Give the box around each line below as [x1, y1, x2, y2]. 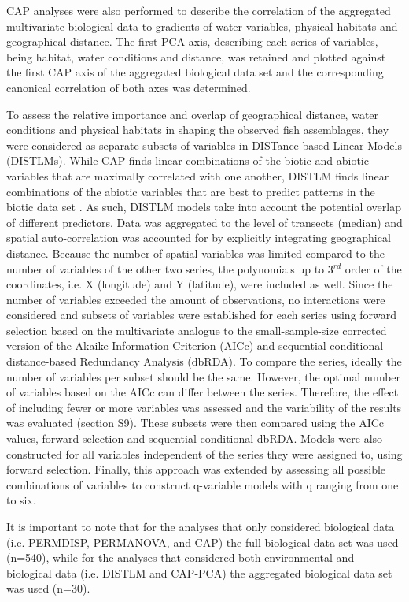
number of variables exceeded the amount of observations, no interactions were [6, 291, 385, 307]
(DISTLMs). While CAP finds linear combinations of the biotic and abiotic [6, 152, 369, 169]
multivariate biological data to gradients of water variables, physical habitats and [6, 17, 398, 34]
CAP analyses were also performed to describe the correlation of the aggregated [6, 2, 391, 18]
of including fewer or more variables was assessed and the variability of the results [6, 399, 402, 415]
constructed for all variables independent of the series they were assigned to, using [6, 445, 403, 462]
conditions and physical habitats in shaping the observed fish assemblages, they [6, 121, 389, 138]
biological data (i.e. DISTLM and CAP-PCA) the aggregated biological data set [6, 564, 392, 581]
